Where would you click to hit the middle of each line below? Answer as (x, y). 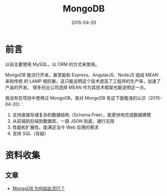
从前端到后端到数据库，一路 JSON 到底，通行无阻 (63, 121)
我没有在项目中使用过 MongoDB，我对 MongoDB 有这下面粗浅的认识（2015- (83, 98)
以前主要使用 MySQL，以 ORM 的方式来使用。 (52, 64)
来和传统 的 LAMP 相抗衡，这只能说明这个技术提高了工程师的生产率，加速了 (83, 81)
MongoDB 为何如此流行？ (39, 188)
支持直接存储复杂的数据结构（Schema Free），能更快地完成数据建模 (82, 115)
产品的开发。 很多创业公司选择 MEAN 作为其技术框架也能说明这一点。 (77, 87)
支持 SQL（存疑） (30, 133)
